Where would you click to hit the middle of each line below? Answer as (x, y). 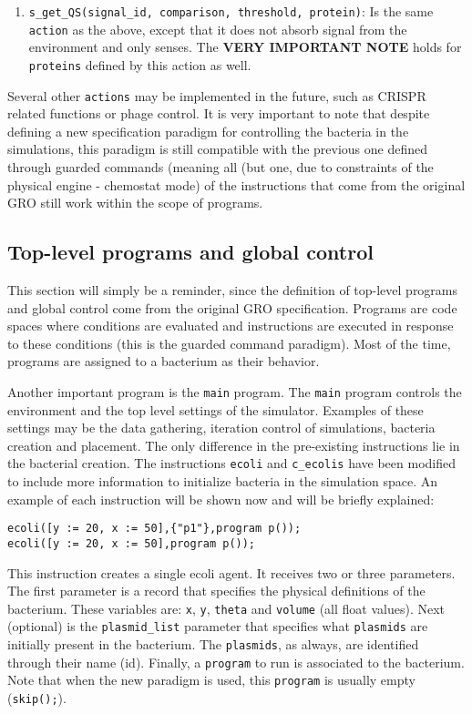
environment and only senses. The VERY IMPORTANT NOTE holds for (245, 47)
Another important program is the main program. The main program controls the (235, 391)
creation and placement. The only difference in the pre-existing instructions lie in (234, 445)
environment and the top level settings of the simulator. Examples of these (215, 409)
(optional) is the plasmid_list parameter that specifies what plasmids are (218, 626)
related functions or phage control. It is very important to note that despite (219, 113)
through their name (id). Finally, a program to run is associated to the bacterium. (236, 662)
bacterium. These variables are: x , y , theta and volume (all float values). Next (226, 608)
